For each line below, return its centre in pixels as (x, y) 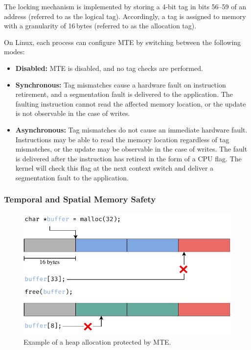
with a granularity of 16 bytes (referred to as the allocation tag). (100, 26)
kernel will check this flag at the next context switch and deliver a (114, 168)
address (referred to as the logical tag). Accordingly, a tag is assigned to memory (125, 16)
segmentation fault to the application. (72, 177)
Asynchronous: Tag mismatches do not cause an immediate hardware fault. (131, 129)
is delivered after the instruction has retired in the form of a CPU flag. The (128, 158)
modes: (14, 52)
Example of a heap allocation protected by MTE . (97, 342)
